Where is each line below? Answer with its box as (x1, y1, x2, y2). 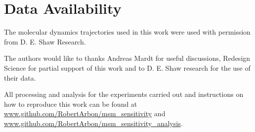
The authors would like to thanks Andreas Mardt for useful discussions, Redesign (4, 53, 251, 63)
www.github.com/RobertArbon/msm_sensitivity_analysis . (4, 118, 183, 128)
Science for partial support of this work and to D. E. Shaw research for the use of (4, 62, 251, 73)
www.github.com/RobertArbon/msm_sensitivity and (4, 108, 166, 119)
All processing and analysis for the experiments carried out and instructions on (4, 89, 244, 99)
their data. (4, 72, 36, 83)
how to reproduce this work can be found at (4, 98, 137, 109)
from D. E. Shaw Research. (4, 36, 86, 46)
